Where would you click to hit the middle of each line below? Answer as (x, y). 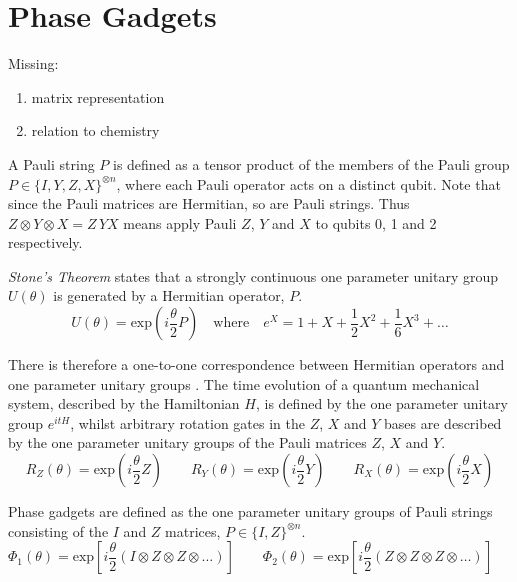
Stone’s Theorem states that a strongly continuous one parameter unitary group (253, 275)
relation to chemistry (95, 130)
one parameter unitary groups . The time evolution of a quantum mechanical (244, 383)
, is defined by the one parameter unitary (381, 403)
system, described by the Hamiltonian (124, 403)
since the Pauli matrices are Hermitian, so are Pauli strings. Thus (209, 203)
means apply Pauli (180, 222)
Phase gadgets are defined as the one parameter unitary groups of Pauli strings (250, 511)
